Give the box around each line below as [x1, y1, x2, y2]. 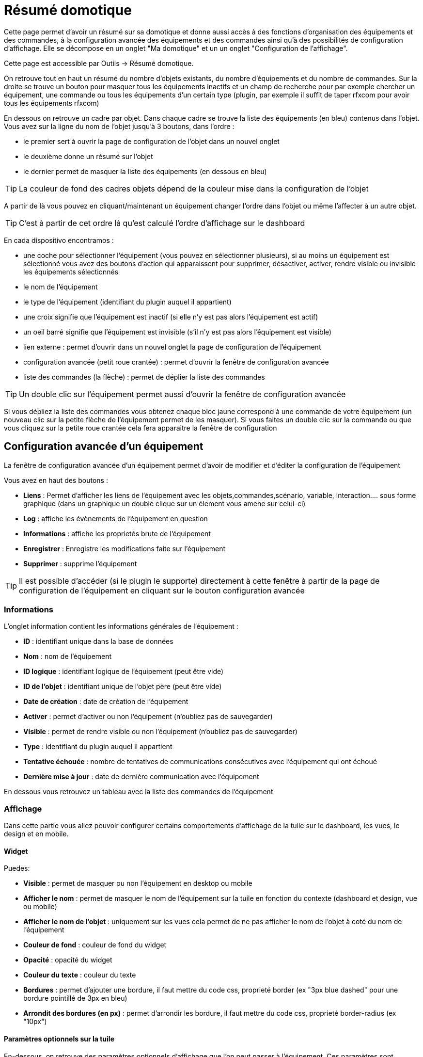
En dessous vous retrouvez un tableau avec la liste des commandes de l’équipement [4, 787, 273, 796]
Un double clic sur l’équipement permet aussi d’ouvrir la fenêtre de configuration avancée [19, 389, 346, 399]
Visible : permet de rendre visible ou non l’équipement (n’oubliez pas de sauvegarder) [23, 727, 298, 736]
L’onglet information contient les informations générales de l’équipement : [4, 622, 238, 631]
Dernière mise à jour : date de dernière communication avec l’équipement [23, 772, 259, 781]
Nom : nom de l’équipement [23, 652, 112, 661]
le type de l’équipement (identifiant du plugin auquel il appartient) [23, 297, 232, 306]
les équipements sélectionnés [23, 267, 119, 276]
